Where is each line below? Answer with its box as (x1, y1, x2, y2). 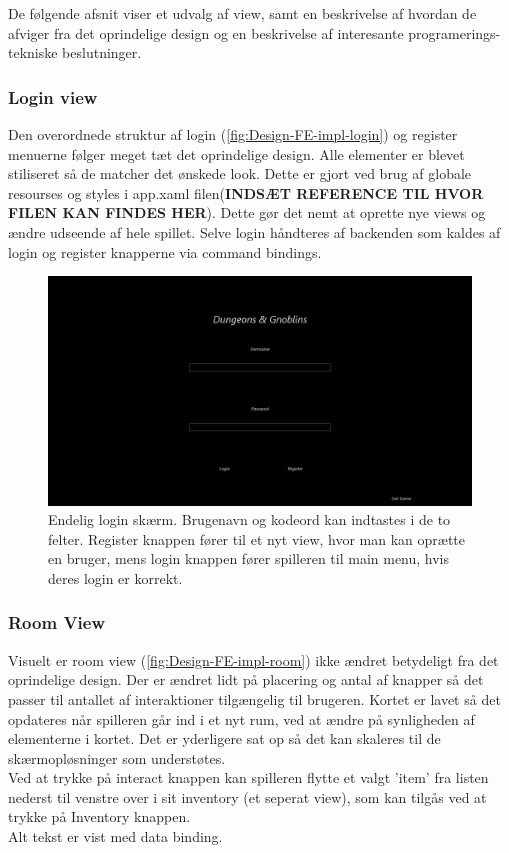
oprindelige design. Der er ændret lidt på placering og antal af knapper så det (8, 669, 484, 690)
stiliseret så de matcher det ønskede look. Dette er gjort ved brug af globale (8, 163, 472, 184)
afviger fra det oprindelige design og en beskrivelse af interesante (8, 22, 404, 43)
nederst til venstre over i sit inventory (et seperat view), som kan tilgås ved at (8, 786, 487, 807)
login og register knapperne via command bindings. (8, 241, 322, 262)
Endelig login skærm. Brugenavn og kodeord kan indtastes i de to (48, 509, 451, 530)
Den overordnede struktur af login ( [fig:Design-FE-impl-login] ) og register (8, 124, 458, 144)
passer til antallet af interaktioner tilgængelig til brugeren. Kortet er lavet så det (8, 688, 501, 709)
